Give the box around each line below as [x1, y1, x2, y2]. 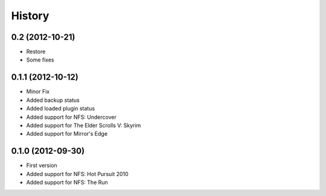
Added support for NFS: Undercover [26, 113, 117, 121]
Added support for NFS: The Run [26, 179, 108, 186]
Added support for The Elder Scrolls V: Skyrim [26, 121, 141, 129]
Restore [26, 48, 46, 55]
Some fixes [26, 56, 54, 63]
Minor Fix [26, 88, 50, 95]
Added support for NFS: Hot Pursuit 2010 [26, 170, 129, 177]
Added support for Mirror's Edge [26, 130, 108, 138]
